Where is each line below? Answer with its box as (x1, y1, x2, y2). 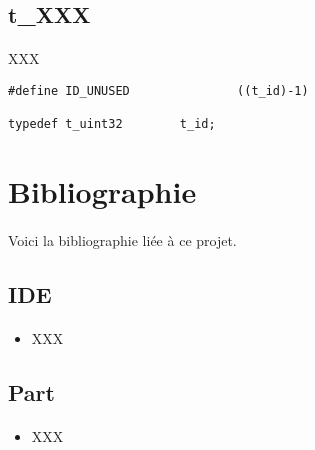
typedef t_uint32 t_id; (8, 117, 216, 132)
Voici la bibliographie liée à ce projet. (8, 229, 237, 250)
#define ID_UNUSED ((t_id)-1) (8, 83, 309, 98)
